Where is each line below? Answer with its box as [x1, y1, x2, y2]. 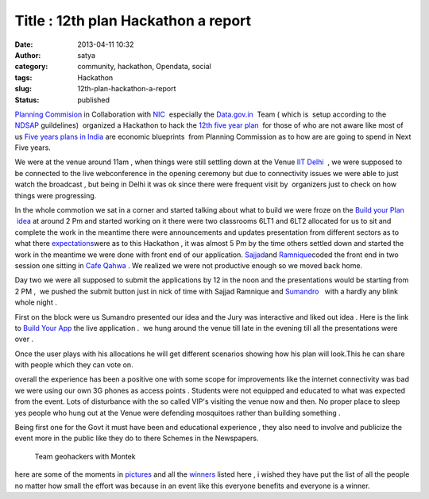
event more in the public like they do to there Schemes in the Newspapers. [14, 433, 259, 443]
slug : [14, 84, 32, 94]
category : [14, 62, 48, 71]
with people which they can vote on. [14, 360, 134, 370]
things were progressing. [14, 190, 97, 200]
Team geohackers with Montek [34, 451, 136, 461]
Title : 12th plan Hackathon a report [14, 12, 252, 29]
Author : [14, 50, 41, 59]
